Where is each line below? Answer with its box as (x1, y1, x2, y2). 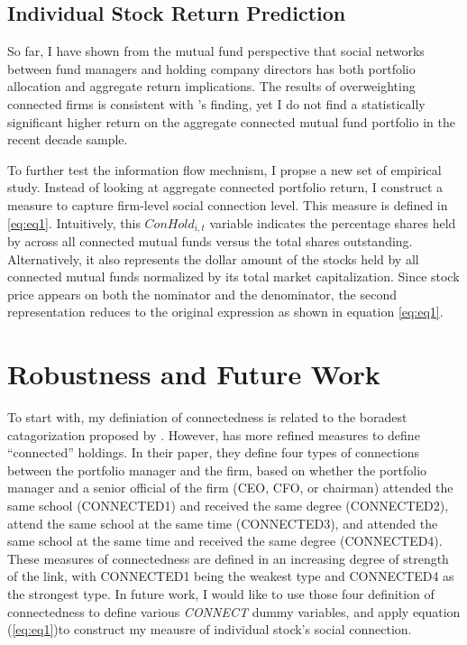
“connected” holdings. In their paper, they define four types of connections (7, 443, 419, 462)
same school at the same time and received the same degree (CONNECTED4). (7, 531, 443, 550)
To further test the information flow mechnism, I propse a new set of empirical (7, 160, 442, 179)
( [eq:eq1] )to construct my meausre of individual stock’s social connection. (7, 620, 412, 639)
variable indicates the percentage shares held (209, 213, 456, 232)
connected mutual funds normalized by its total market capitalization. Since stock (7, 267, 460, 286)
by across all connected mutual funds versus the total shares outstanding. (7, 232, 413, 250)
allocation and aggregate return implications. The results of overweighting (7, 77, 416, 96)
